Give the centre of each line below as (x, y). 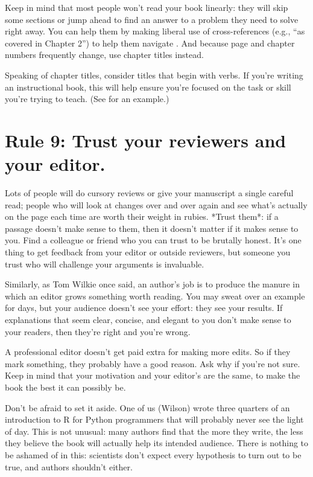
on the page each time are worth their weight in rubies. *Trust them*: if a (142, 216)
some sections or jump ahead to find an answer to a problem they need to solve (152, 19)
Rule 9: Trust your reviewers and (146, 140)
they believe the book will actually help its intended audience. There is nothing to (157, 443)
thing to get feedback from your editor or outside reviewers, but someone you (148, 252)
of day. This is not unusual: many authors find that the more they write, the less (154, 431)
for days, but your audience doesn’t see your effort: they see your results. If (144, 308)
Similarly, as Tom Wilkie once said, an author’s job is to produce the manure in (152, 284)
